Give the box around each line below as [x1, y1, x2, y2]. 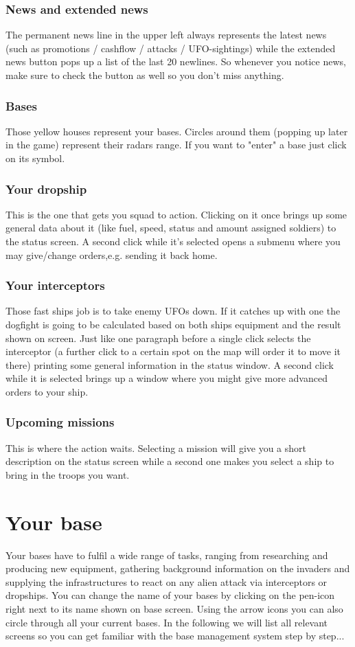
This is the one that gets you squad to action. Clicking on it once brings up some [5, 207, 347, 221]
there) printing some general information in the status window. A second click [5, 357, 334, 372]
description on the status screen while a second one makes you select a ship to [5, 454, 334, 468]
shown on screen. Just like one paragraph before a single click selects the [5, 330, 311, 345]
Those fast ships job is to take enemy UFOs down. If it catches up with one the [5, 304, 341, 318]
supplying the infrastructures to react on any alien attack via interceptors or [5, 574, 328, 589]
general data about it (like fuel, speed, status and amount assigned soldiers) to [5, 220, 336, 235]
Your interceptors [5, 277, 105, 294]
